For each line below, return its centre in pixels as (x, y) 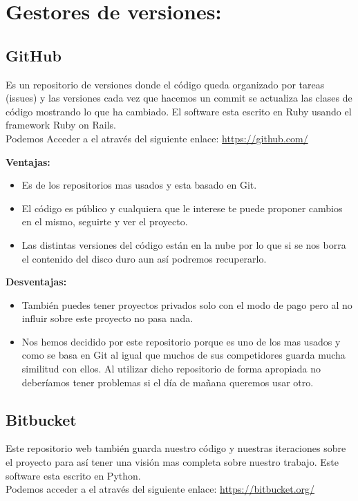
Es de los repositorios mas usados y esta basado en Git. (139, 185)
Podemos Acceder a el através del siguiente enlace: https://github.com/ (157, 138)
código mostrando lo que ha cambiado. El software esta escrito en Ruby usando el (179, 111)
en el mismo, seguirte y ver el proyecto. (105, 221)
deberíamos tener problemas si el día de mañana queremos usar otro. (168, 382)
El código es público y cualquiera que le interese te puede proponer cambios (182, 208)
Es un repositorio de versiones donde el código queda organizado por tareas (165, 84)
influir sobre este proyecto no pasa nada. (107, 318)
